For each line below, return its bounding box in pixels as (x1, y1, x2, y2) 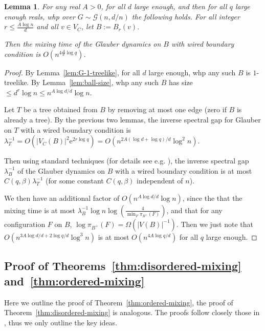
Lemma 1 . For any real (4, 1, 80, 11)
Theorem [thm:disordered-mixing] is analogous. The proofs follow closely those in (4, 307, 260, 318)
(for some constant (46, 175, 104, 186)
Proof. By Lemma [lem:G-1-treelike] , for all (4, 67, 140, 77)
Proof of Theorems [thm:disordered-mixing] (4, 258, 241, 274)
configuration (4, 218, 46, 229)
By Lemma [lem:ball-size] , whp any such (31, 77, 159, 88)
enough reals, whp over (4, 11, 75, 22)
